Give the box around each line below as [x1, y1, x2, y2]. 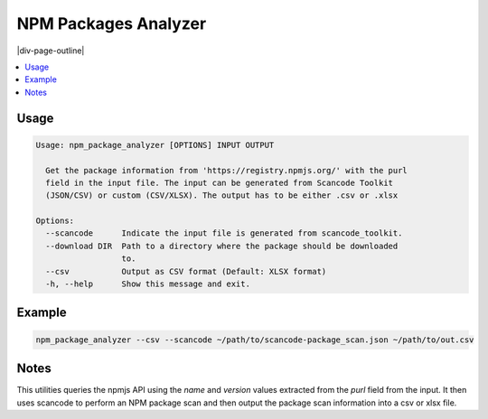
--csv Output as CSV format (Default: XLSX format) [45, 266, 327, 276]
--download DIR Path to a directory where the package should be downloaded [45, 240, 399, 251]
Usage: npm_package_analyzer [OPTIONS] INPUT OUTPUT [35, 140, 275, 150]
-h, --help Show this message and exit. [45, 279, 250, 289]
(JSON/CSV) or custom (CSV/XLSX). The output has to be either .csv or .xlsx [45, 191, 399, 200]
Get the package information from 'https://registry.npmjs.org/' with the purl [45, 165, 408, 175]
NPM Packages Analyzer [16, 14, 207, 33]
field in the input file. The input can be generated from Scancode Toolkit [45, 177, 393, 188]
